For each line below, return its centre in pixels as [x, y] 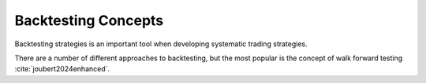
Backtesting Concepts [89, 20]
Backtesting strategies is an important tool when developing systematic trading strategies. [161, 44]
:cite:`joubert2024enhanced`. [62, 69]
